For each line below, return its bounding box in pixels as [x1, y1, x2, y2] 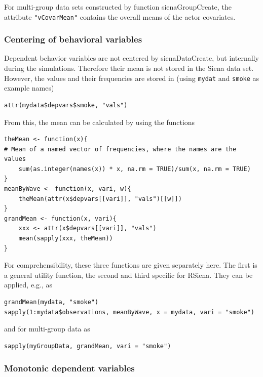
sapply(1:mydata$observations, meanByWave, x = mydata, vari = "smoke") [4, 308, 254, 316]
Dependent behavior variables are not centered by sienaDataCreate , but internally [4, 53, 259, 63]
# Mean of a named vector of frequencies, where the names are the [4, 145, 237, 153]
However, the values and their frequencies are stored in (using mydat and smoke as [4, 72, 259, 83]
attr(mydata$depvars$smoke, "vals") [4, 101, 128, 109]
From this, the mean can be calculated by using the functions [4, 116, 195, 127]
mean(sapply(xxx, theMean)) [18, 235, 113, 242]
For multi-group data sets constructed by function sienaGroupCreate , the [4, 2, 232, 12]
